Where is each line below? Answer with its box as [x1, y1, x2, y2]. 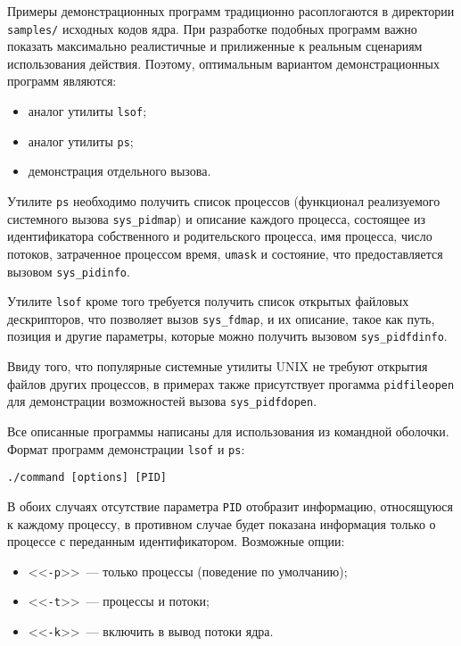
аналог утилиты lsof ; [28, 102, 147, 120]
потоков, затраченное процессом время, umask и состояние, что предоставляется [7, 244, 443, 262]
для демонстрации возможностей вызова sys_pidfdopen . [7, 392, 317, 410]
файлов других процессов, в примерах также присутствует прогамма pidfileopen [7, 374, 455, 393]
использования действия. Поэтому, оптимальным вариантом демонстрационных [7, 54, 440, 72]
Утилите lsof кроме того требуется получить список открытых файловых [7, 292, 409, 311]
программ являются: [7, 71, 117, 90]
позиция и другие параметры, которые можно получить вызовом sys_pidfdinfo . [7, 327, 448, 345]
